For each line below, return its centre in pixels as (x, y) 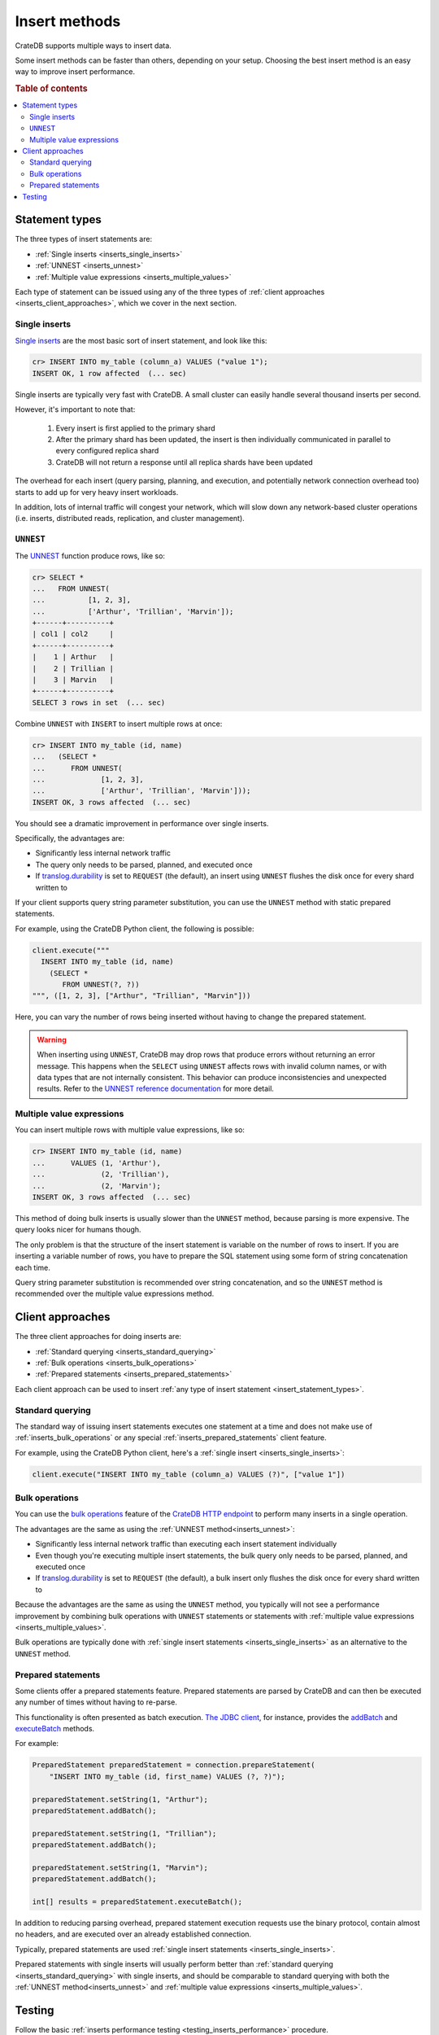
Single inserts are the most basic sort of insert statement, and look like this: (141, 340)
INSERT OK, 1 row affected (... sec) (109, 373)
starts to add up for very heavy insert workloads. (97, 492)
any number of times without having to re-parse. (96, 1702)
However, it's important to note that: (75, 409)
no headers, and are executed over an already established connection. (133, 1934)
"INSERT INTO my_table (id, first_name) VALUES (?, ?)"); (167, 1776)
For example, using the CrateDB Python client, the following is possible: (135, 929)
